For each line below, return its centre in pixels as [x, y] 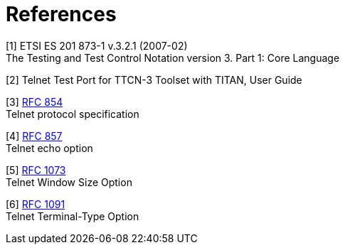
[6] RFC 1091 [36, 204]
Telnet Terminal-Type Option [73, 216]
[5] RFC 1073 [36, 170]
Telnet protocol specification [73, 114]
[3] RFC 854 [34, 102]
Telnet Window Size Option [69, 182]
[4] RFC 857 [34, 136]
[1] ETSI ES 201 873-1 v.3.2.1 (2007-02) [97, 45]
